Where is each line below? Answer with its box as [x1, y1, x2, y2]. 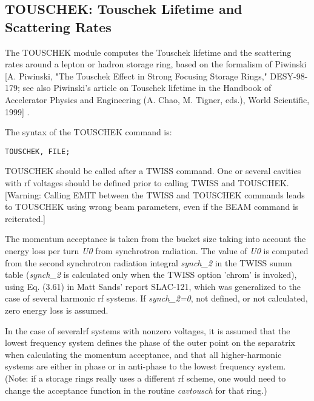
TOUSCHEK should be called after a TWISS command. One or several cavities [5, 164, 301, 177]
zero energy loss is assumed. [5, 303, 109, 316]
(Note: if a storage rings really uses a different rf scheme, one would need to [5, 371, 286, 384]
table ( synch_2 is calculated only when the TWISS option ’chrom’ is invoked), [5, 268, 297, 281]
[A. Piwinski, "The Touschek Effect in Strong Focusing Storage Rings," [5, 69, 267, 82]
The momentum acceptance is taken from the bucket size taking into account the [5, 232, 306, 245]
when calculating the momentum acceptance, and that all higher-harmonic [5, 348, 282, 360]
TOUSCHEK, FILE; [5, 147, 70, 156]
